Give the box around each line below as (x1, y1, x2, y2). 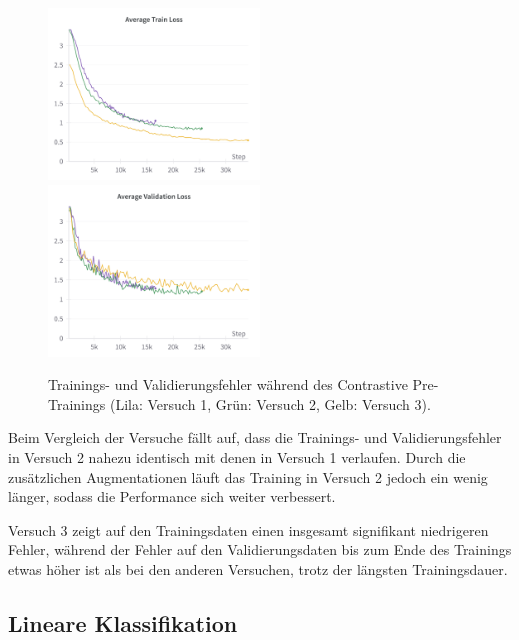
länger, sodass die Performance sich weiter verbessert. (8, 486, 336, 507)
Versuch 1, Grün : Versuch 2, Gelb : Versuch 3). (147, 393, 431, 414)
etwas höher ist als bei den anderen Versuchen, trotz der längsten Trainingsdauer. (8, 559, 508, 579)
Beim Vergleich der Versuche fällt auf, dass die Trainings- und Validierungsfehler (8, 427, 502, 448)
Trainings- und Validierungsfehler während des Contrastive (48, 374, 408, 395)
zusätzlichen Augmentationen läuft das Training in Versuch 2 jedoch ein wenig (8, 466, 488, 487)
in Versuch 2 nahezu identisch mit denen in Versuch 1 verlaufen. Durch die (8, 447, 466, 468)
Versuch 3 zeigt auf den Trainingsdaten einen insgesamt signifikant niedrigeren (8, 519, 489, 540)
